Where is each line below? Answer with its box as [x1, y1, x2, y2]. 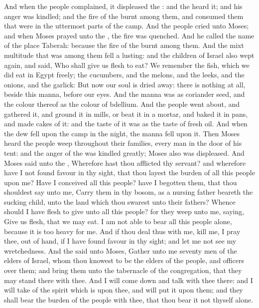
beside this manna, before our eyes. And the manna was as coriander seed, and [4, 89, 245, 99]
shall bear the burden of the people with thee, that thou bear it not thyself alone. [4, 294, 254, 305]
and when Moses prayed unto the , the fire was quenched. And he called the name [4, 30, 255, 40]
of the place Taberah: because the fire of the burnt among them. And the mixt [4, 40, 244, 50]
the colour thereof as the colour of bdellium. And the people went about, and [4, 98, 240, 109]
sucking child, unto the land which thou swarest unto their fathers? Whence [4, 196, 236, 207]
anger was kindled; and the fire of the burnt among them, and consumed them [4, 10, 244, 21]
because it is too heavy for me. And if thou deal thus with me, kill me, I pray [4, 226, 241, 236]
